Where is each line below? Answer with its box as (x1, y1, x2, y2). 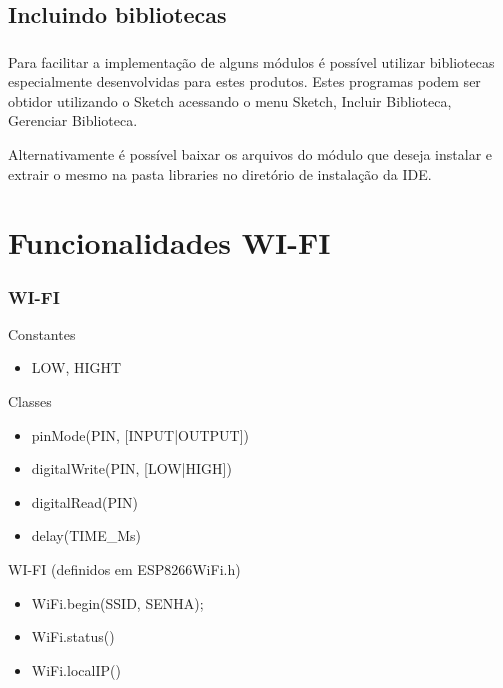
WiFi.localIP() (31, 659, 121, 680)
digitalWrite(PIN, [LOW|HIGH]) (31, 458, 232, 479)
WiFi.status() (31, 626, 115, 647)
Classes (8, 391, 52, 412)
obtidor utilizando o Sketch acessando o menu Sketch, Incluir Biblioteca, (8, 90, 452, 111)
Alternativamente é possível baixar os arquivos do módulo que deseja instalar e (8, 144, 492, 165)
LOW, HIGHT (31, 357, 122, 378)
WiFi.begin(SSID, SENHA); (31, 592, 204, 613)
